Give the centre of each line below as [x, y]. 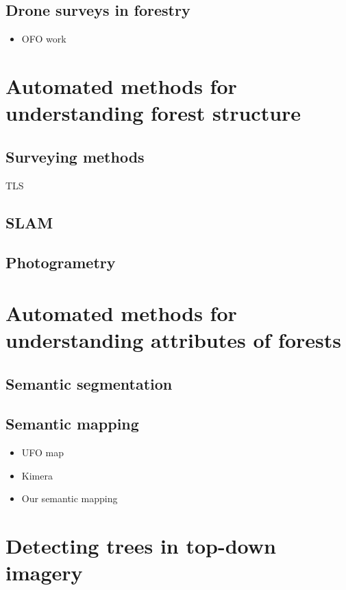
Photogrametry [61, 262]
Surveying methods [75, 156]
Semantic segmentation [89, 383]
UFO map [43, 452]
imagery [44, 573]
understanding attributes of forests [173, 340]
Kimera [37, 475]
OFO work [44, 39]
